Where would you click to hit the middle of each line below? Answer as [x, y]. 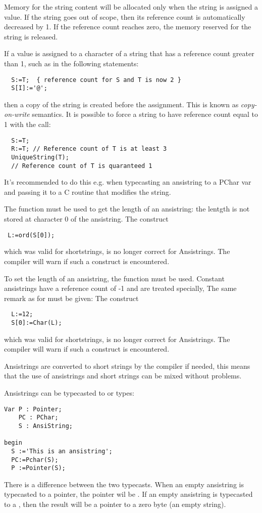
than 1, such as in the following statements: [71, 63]
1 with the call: [28, 124]
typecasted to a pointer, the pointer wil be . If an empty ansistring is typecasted [128, 494]
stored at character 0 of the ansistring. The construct [86, 219]
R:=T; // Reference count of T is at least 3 [89, 149]
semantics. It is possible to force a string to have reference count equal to [145, 114]
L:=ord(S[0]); [31, 235]
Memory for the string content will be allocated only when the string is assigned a [131, 7]
